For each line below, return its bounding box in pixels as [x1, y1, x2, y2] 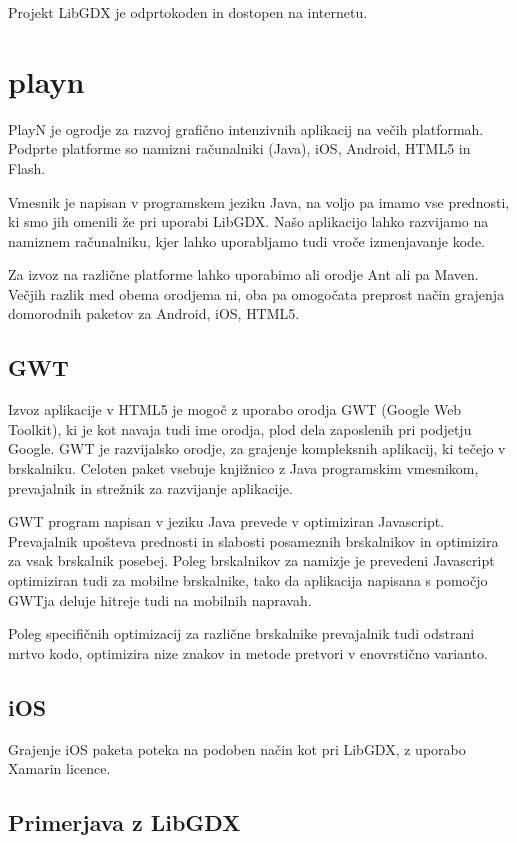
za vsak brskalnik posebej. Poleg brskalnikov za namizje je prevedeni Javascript [8, 550, 495, 571]
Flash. [8, 157, 46, 178]
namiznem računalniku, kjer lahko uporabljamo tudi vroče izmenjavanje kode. [8, 230, 485, 251]
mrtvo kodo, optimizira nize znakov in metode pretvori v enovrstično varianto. [8, 642, 488, 663]
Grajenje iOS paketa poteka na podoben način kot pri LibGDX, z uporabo [8, 738, 466, 759]
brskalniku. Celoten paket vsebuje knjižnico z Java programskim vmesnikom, [8, 458, 479, 479]
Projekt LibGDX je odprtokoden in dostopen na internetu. [8, 2, 368, 22]
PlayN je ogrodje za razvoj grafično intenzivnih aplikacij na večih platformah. [8, 118, 484, 139]
